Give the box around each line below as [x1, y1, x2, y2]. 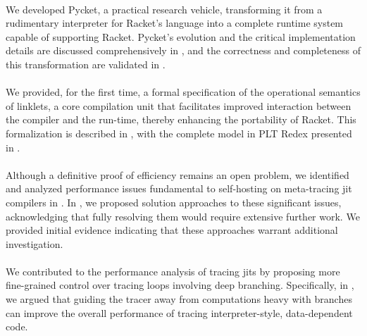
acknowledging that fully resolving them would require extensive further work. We [6, 209, 360, 223]
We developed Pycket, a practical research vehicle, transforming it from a [6, 1, 323, 16]
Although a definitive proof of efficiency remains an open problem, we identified [6, 167, 349, 182]
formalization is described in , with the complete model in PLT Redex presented [6, 125, 352, 140]
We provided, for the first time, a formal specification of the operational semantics [6, 85, 361, 99]
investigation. [6, 236, 63, 251]
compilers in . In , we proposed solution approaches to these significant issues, [6, 194, 342, 209]
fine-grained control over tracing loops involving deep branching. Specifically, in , [6, 278, 354, 292]
